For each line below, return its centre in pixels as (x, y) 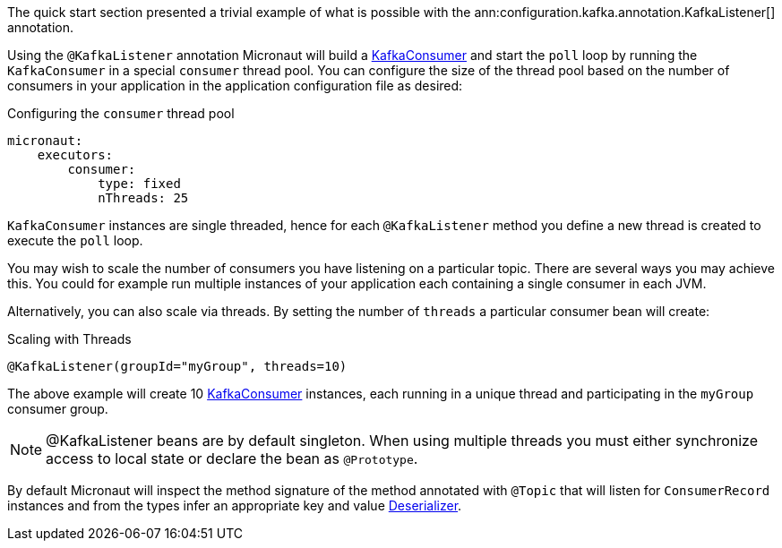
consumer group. (58, 409)
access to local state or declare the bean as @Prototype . (232, 458)
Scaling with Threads (69, 339)
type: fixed (139, 184)
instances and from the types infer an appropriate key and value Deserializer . (235, 505)
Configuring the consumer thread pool (121, 113)
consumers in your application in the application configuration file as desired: (235, 86)
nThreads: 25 (143, 198)
